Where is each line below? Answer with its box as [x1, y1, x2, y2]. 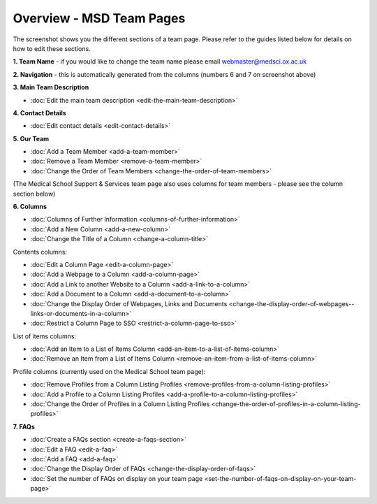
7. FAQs [13, 422, 35, 431]
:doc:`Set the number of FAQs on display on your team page [30, 474, 203, 482]
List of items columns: [13, 332, 77, 340]
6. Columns [13, 203, 47, 211]
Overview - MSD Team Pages [13, 10, 186, 26]
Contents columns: [13, 247, 68, 256]
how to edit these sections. [13, 44, 91, 52]
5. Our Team [13, 134, 50, 143]
